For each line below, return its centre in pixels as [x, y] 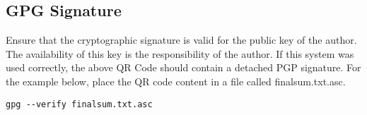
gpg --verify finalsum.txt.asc [79, 104]
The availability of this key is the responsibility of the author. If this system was [180, 53]
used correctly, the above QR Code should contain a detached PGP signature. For [183, 67]
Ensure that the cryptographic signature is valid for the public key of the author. [181, 40]
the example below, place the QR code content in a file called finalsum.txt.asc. [176, 81]
